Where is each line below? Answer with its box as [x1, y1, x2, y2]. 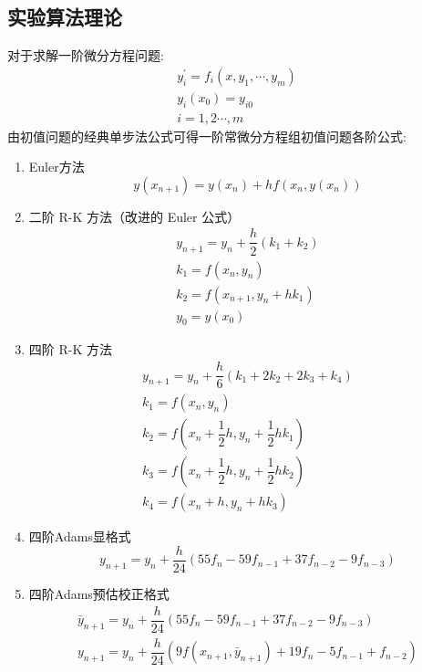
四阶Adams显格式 [28, 527, 131, 546]
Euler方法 [28, 157, 85, 176]
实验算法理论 [7, 3, 122, 31]
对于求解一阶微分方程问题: [7, 46, 164, 65]
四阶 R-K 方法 [28, 340, 112, 359]
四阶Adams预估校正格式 [28, 583, 170, 603]
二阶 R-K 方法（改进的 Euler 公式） [28, 206, 241, 226]
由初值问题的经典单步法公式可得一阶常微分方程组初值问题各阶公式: [7, 126, 407, 145]
